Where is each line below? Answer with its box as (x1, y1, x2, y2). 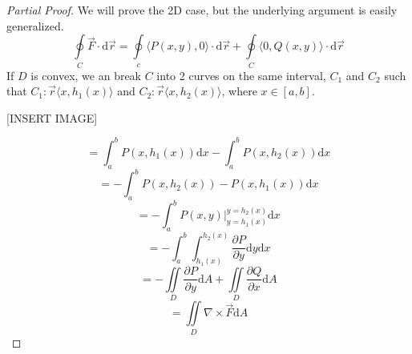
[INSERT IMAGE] (6, 109, 98, 126)
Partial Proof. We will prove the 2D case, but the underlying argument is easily (6, 2, 398, 18)
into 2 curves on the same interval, (156, 66, 326, 83)
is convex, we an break (30, 66, 142, 83)
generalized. (6, 17, 64, 34)
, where (221, 82, 257, 99)
